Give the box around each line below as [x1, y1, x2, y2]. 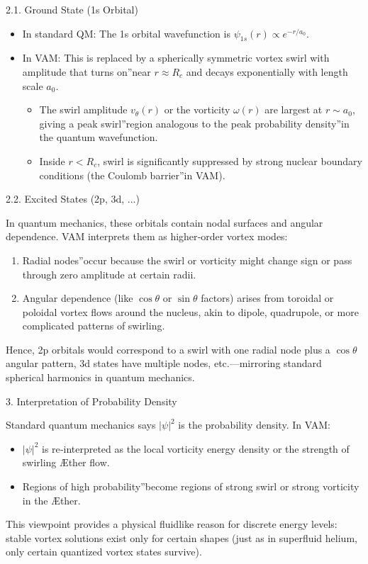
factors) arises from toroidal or [201, 291, 334, 305]
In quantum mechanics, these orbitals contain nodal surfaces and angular [6, 215, 323, 230]
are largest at [264, 102, 323, 117]
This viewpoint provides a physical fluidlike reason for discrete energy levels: [6, 517, 338, 531]
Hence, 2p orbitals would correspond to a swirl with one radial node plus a [6, 342, 330, 356]
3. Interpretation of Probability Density [6, 393, 177, 408]
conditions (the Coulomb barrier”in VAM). [39, 167, 225, 182]
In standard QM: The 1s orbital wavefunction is [22, 26, 230, 40]
